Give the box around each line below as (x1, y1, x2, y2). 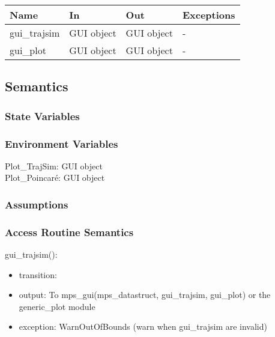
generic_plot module (19, 300, 95, 312)
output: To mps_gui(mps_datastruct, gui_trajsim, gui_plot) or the (19, 288, 271, 301)
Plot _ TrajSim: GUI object (5, 159, 103, 172)
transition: (19, 268, 57, 281)
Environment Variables (5, 136, 118, 151)
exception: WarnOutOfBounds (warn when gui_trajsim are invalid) (19, 320, 267, 333)
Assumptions (5, 196, 68, 211)
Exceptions (182, 8, 235, 22)
